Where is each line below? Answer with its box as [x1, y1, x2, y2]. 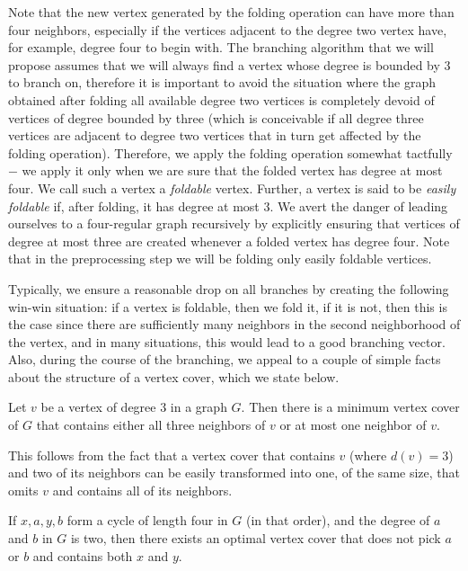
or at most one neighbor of [279, 415, 427, 434]
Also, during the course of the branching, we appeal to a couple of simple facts [8, 350, 441, 369]
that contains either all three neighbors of [36, 415, 266, 434]
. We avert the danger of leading [269, 196, 448, 215]
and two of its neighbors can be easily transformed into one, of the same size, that [8, 463, 460, 482]
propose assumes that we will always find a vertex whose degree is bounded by [8, 55, 440, 74]
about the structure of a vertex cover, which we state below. [8, 367, 340, 386]
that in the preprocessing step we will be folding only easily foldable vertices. [8, 249, 432, 268]
